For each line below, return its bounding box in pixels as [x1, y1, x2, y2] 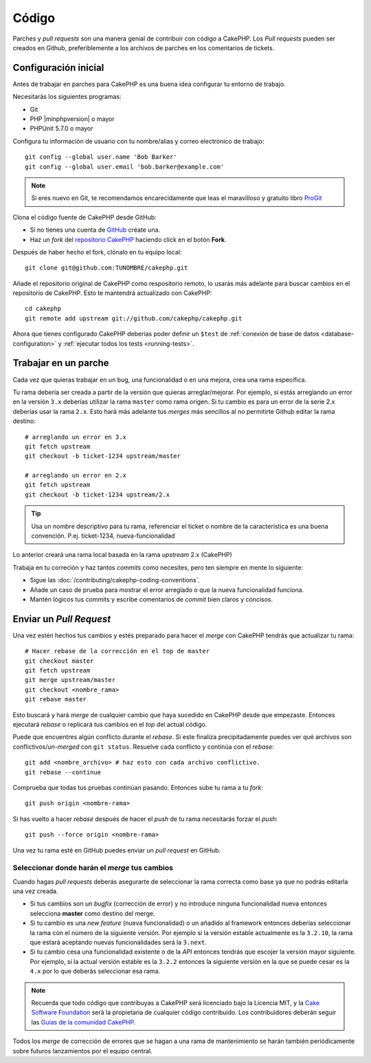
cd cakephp [25, 305, 62, 313]
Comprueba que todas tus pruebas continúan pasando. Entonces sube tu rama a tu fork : [12, 783, 264, 791]
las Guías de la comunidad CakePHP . [31, 1018, 136, 1026]
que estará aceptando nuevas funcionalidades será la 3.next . [30, 939, 207, 947]
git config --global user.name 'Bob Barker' [25, 153, 178, 161]
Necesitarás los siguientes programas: [12, 93, 122, 101]
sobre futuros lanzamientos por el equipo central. [12, 1046, 153, 1055]
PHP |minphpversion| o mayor [30, 115, 115, 123]
